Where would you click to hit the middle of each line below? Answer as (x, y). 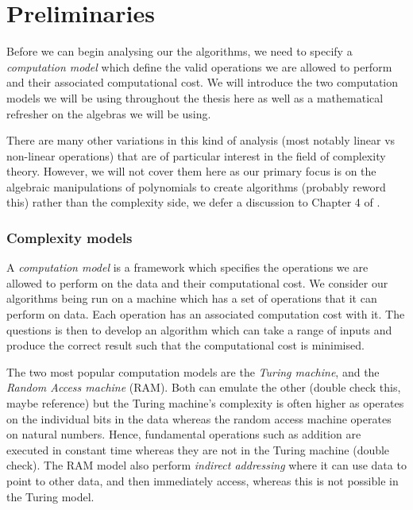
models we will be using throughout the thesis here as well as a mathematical (195, 97)
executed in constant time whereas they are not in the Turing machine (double (198, 449)
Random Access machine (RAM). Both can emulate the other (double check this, (204, 387)
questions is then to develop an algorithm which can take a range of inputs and (199, 329)
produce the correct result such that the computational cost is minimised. (185, 345)
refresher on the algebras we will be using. (109, 113)
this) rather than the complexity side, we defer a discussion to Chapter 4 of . (193, 202)
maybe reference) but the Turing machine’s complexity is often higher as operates (205, 403)
